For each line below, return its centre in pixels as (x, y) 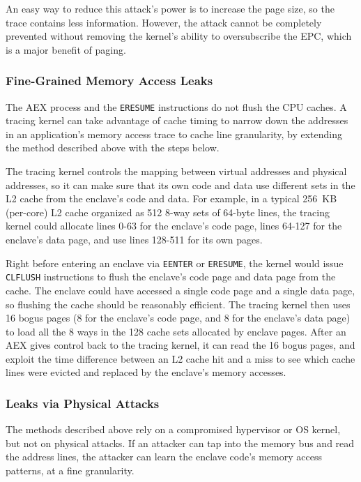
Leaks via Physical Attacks (83, 403)
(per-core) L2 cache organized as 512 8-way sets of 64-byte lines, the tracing (168, 212)
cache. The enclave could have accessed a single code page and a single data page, (180, 290)
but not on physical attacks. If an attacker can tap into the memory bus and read (180, 443)
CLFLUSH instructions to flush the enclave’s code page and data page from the (171, 277)
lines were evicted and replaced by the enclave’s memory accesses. (146, 372)
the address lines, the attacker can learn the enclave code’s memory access (164, 457)
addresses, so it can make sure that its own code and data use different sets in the (180, 184)
